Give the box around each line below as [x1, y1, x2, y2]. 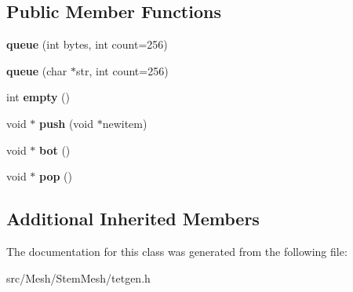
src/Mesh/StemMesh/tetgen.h [6, 269, 151, 286]
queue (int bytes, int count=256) [6, 36, 168, 53]
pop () [39, 168, 72, 184]
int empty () [6, 89, 71, 105]
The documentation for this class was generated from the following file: [6, 243, 348, 259]
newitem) [102, 115, 147, 131]
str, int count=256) [76, 62, 169, 78]
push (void [39, 115, 94, 131]
